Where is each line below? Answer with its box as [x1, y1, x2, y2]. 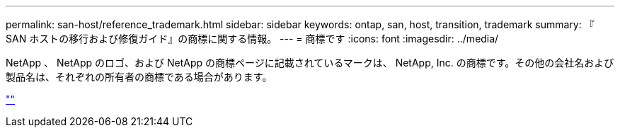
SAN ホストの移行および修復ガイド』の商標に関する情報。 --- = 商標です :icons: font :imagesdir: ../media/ [6, 33, 499, 45]
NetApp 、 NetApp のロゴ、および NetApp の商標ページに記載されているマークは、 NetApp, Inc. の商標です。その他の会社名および [6, 57, 614, 69]
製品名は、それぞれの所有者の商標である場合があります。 [6, 71, 272, 83]
